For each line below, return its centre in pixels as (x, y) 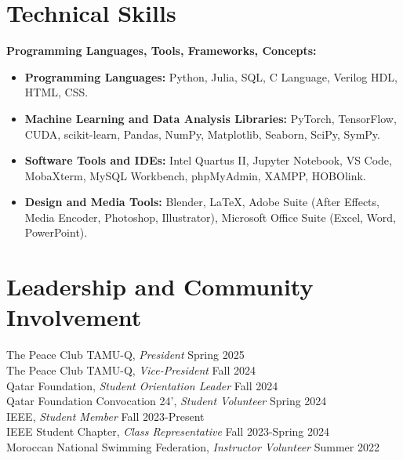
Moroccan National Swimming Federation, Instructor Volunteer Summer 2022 (193, 446)
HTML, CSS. (56, 92)
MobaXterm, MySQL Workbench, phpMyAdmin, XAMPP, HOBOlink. (195, 175)
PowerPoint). (56, 232)
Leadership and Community (160, 286)
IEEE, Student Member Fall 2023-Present (105, 416)
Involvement (74, 317)
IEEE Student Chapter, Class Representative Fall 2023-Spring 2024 (168, 431)
